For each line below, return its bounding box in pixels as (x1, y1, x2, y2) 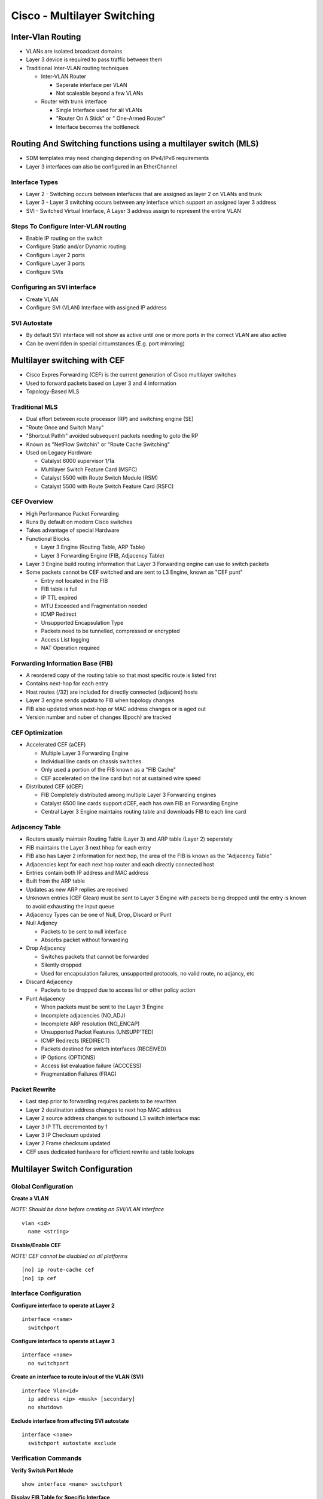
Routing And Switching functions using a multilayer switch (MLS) (11, 139, 259, 149)
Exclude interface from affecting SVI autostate (11, 1417, 129, 1424)
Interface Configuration (11, 1289, 81, 1298)
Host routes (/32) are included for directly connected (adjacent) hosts (26, 688, 198, 696)
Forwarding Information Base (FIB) (11, 659, 113, 667)
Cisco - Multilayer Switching (11, 9, 156, 22)
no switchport (28, 1360, 69, 1366)
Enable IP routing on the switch (26, 234, 103, 242)
